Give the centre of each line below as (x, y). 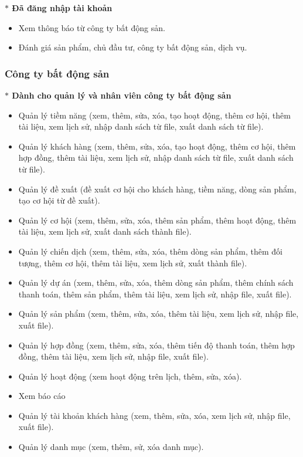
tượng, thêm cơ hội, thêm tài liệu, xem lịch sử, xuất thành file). (133, 263)
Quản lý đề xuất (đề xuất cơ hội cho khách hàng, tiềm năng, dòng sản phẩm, (157, 189)
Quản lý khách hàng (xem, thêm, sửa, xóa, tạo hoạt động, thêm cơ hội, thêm (157, 146)
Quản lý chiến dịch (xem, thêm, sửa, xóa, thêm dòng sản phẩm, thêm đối (150, 251)
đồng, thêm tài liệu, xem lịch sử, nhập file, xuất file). (113, 356)
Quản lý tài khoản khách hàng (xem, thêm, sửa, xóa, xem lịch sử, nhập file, (154, 415)
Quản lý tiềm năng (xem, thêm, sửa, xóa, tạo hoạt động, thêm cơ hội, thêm (154, 115)
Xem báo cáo (42, 396)
